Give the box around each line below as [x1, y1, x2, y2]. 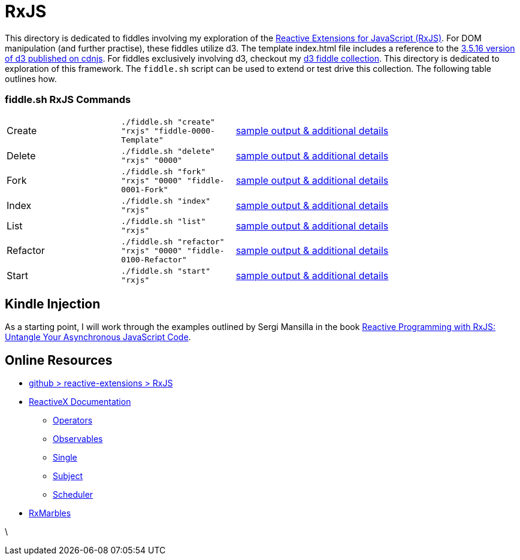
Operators [53, 415, 93, 426]
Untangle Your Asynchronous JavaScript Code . [5, 332, 191, 343]
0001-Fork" [121, 184, 168, 194]
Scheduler [53, 489, 93, 500]
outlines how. [5, 73, 57, 84]
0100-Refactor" [121, 255, 187, 264]
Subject [53, 471, 83, 482]
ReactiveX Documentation [29, 396, 131, 407]
